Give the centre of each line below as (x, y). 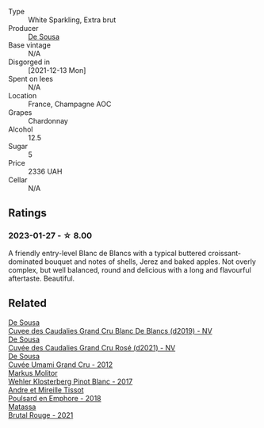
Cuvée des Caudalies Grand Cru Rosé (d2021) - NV (92, 347)
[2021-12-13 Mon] (57, 70)
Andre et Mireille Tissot (46, 390)
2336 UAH (45, 171)
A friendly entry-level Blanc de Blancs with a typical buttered (107, 253)
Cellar (18, 180)
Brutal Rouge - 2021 (41, 415)
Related (28, 303)
